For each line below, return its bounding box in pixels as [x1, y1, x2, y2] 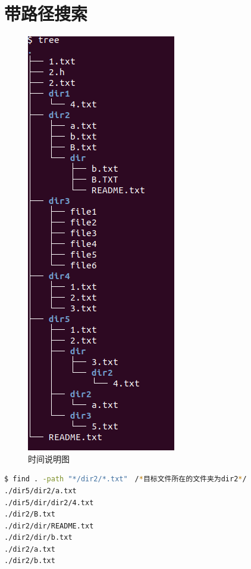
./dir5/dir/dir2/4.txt [4, 498, 94, 507]
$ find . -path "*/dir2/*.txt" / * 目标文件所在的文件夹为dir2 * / [4, 475, 247, 484]
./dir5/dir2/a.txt [4, 486, 77, 495]
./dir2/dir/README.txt [4, 521, 94, 530]
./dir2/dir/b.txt [4, 533, 73, 542]
